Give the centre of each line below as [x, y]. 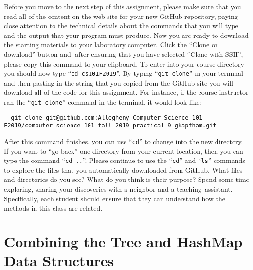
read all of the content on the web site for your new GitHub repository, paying [121, 16]
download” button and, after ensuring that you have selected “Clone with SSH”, [124, 54]
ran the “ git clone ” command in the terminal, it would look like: [103, 102]
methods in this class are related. [53, 208]
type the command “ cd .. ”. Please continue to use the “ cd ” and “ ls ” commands [125, 160]
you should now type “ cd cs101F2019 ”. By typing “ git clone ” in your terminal [124, 73]
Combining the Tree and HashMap [123, 242]
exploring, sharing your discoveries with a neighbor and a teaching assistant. [118, 189]
